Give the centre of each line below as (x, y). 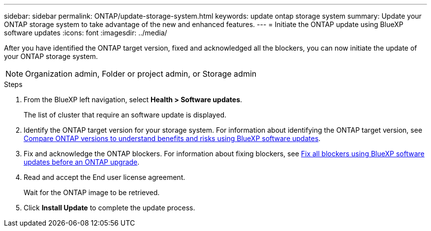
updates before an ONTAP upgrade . (82, 162)
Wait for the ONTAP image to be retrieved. (92, 192)
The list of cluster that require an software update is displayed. (125, 115)
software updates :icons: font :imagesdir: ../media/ (86, 33)
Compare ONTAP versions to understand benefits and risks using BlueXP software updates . (172, 138)
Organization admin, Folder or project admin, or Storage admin (141, 74)
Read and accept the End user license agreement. (105, 177)
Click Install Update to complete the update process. (109, 208)
